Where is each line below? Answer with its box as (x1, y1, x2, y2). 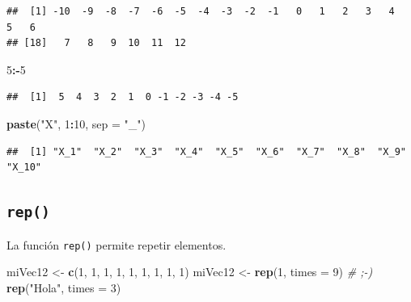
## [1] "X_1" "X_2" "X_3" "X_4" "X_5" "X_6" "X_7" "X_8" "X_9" (6, 145, 406, 157)
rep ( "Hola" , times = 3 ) (6, 279, 121, 296)
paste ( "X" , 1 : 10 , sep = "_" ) (6, 115, 146, 132)
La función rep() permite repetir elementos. (6, 236, 227, 253)
